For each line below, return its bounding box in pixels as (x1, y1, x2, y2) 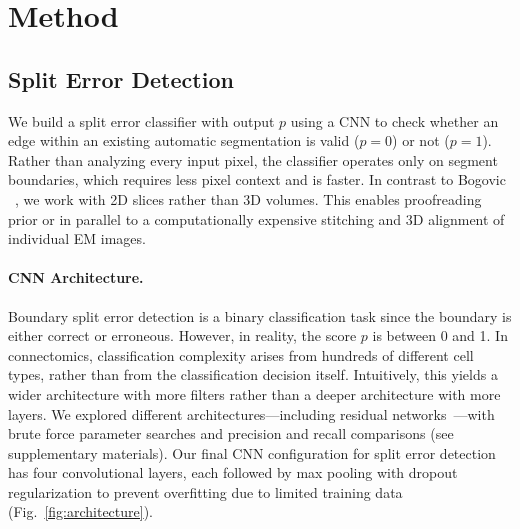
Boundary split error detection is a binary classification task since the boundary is (8, 305, 512, 326)
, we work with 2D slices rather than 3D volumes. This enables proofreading (15, 188, 482, 209)
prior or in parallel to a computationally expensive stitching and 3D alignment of (8, 208, 505, 229)
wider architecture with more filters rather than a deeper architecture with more (8, 383, 501, 404)
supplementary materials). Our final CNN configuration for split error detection (8, 442, 496, 463)
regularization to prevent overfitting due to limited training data (8, 481, 403, 502)
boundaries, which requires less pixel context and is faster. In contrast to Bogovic (8, 169, 506, 190)
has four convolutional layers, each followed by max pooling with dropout (8, 462, 458, 483)
